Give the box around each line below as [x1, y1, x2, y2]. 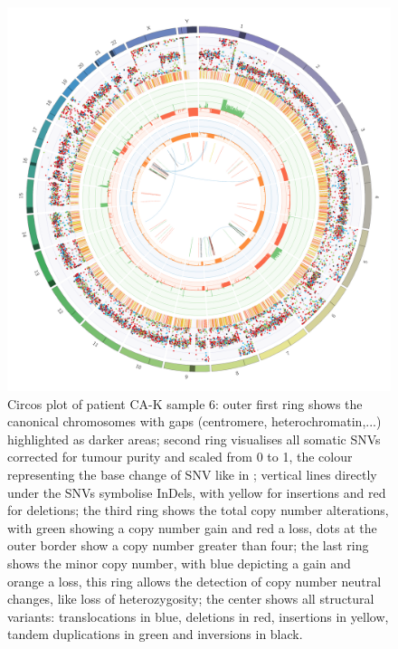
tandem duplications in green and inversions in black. [7, 625, 303, 644]
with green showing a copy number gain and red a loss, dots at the [7, 518, 377, 537]
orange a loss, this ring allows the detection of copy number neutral [7, 571, 382, 590]
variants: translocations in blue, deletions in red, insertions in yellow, [7, 606, 389, 625]
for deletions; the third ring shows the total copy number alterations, [7, 501, 389, 520]
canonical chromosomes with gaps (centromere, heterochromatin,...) [7, 412, 382, 431]
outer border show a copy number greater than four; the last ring [7, 536, 369, 555]
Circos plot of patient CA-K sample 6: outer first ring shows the [7, 394, 363, 413]
